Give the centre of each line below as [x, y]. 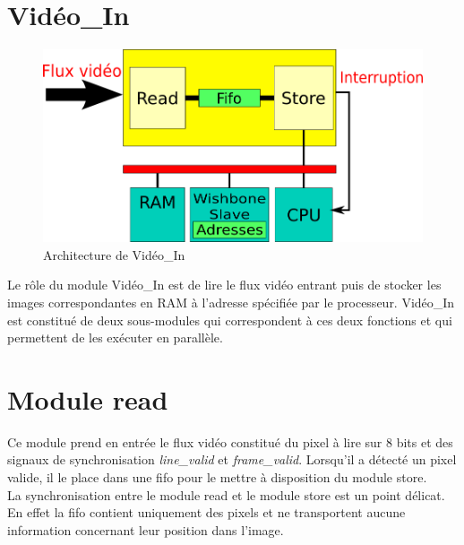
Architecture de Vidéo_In [114, 254]
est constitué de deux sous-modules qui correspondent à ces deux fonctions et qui [230, 320]
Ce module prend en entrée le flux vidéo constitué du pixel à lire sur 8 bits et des [230, 441]
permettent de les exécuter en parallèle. [115, 337]
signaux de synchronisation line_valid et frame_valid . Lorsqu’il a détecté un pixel [232, 459]
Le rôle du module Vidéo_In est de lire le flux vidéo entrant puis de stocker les [224, 285]
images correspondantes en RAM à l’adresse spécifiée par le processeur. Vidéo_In [231, 302]
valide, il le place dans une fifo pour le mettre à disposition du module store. [217, 477]
